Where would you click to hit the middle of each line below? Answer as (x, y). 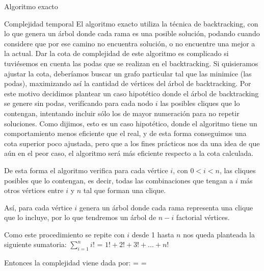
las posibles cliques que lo (200, 103)
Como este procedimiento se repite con (64, 234)
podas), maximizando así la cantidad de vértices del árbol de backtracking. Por (128, 83)
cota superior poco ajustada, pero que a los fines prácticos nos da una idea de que (132, 143)
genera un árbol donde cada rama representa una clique (166, 207)
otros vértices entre (34, 190)
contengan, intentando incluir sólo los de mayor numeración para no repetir (122, 113)
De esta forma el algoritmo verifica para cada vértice (86, 170)
